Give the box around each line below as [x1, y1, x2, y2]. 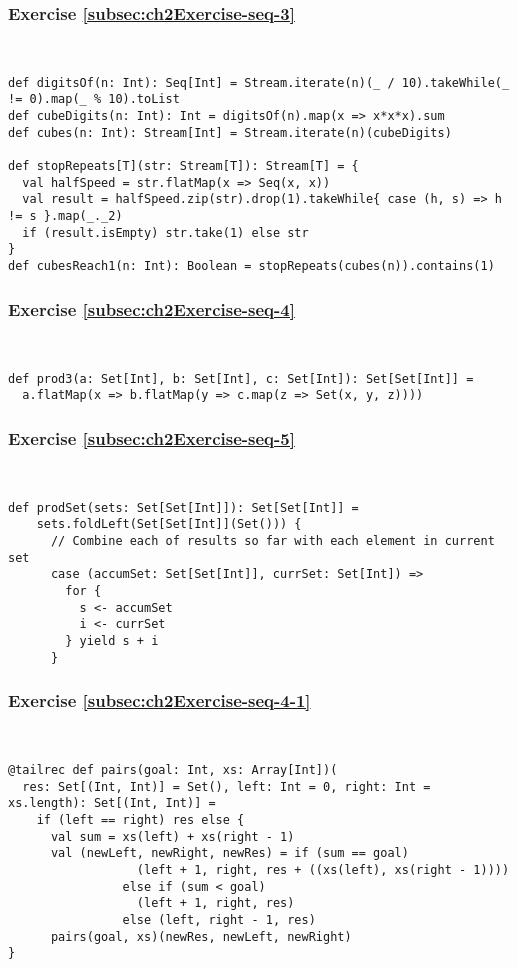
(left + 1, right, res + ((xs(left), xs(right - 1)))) [136, 862, 510, 877]
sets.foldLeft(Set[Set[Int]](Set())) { [36, 517, 302, 532]
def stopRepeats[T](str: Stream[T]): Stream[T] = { [8, 159, 359, 174]
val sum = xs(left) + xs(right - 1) [50, 829, 295, 844]
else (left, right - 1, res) [122, 912, 316, 927]
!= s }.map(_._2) [8, 209, 123, 224]
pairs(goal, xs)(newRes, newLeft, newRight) [50, 929, 352, 944]
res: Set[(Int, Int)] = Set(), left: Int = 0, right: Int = [22, 779, 431, 794]
